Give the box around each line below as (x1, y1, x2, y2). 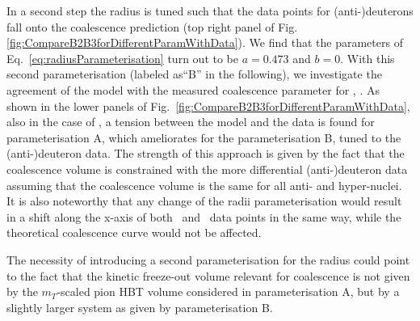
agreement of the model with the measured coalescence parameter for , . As (6, 81, 380, 98)
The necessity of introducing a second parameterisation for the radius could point (6, 251, 410, 268)
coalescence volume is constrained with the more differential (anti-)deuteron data (6, 160, 408, 177)
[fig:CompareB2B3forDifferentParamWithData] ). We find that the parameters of (6, 34, 403, 51)
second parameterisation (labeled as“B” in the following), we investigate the (6, 65, 382, 82)
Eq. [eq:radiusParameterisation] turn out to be (6, 49, 238, 66)
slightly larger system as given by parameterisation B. (6, 298, 273, 315)
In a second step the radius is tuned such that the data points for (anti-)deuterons (6, 2, 414, 19)
